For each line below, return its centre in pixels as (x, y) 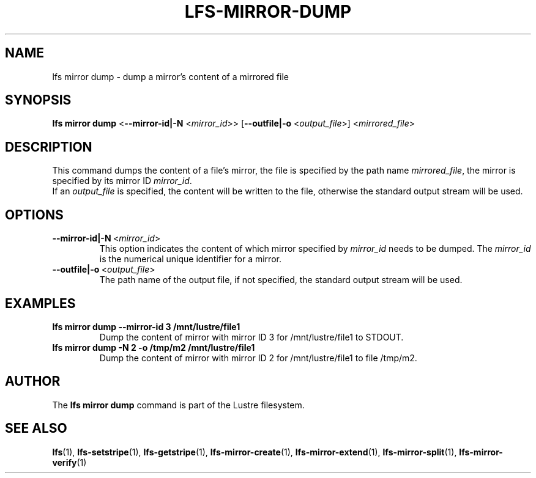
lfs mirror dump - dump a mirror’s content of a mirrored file (170, 76)
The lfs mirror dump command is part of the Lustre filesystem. (178, 405)
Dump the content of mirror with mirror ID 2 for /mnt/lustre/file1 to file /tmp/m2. (258, 358)
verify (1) (69, 462)
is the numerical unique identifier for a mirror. (190, 259)
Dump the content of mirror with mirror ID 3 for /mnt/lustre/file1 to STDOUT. (251, 337)
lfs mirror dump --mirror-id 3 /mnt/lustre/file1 (146, 326)
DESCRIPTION (49, 147)
